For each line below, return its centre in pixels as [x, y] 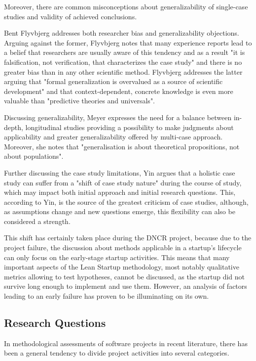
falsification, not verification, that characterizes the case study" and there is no [123, 62]
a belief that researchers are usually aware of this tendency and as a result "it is [125, 52]
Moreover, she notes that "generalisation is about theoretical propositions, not [122, 146]
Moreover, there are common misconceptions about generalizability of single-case [126, 6]
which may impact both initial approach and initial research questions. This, [120, 192]
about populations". [34, 156]
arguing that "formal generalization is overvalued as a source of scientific [113, 81]
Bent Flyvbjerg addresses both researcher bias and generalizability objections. [122, 33]
